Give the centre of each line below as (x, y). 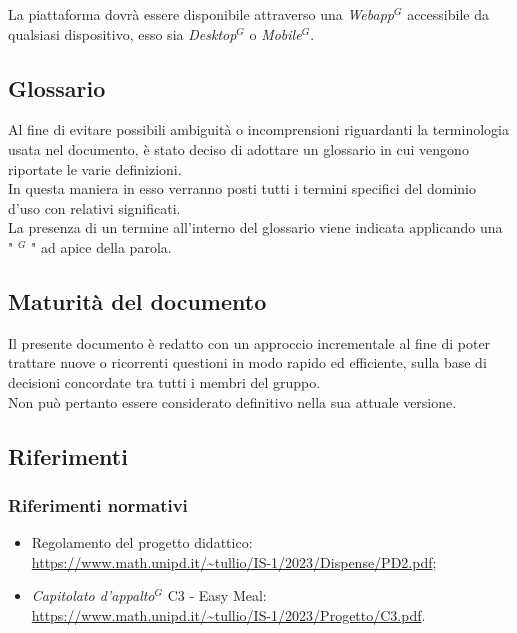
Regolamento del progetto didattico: (142, 542)
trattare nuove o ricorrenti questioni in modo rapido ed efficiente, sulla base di (247, 362)
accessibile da (448, 14)
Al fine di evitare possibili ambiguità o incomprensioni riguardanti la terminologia (258, 129)
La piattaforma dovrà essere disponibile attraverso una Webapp (201, 14)
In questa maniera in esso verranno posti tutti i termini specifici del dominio (242, 188)
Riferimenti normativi (98, 504)
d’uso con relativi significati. (94, 207)
